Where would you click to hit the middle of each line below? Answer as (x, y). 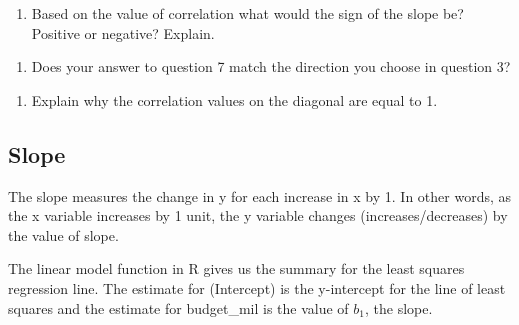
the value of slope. (63, 234)
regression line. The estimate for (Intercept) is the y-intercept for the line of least (257, 287)
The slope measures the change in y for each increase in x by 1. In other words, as (260, 195)
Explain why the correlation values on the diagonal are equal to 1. (234, 99)
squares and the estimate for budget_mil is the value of (178, 307)
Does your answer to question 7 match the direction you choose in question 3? (271, 66)
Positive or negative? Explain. (123, 32)
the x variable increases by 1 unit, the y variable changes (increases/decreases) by (258, 215)
